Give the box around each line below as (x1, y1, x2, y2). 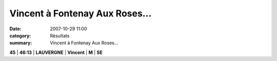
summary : (9, 40, 32, 46)
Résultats (50, 32, 70, 38)
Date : (9, 26, 22, 32)
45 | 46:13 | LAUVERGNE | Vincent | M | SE (9, 49, 103, 55)
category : (9, 32, 31, 38)
